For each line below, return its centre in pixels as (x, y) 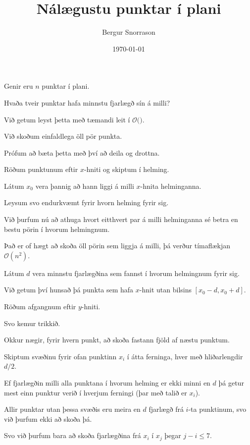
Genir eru (19, 86)
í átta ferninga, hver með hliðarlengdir (185, 356)
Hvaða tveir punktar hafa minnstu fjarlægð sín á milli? (87, 102)
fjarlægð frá (166, 409)
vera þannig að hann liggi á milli (85, 186)
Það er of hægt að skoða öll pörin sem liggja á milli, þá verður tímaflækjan (117, 246)
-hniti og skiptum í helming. (126, 169)
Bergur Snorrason (129, 32)
